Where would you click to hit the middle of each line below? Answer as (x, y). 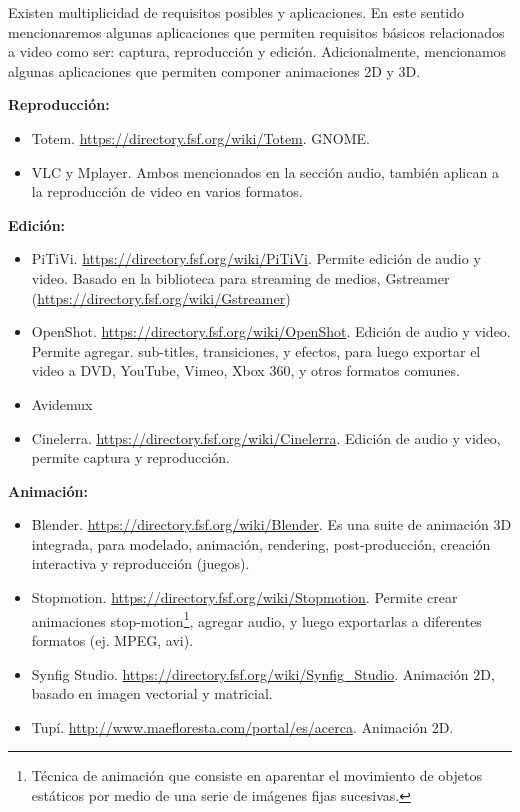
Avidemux (62, 403)
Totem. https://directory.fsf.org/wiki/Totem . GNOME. (200, 137)
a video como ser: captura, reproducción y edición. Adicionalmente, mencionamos (257, 51)
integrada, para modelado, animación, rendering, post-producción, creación (261, 543)
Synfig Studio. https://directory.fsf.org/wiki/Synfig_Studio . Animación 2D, (263, 673)
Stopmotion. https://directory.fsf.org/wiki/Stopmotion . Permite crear (244, 597)
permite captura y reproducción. (130, 457)
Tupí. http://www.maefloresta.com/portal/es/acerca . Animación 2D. (242, 726)
